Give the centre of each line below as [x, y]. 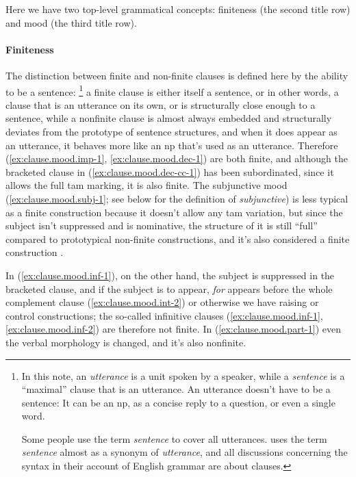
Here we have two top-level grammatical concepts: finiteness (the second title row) [178, 9]
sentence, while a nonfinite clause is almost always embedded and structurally [169, 118]
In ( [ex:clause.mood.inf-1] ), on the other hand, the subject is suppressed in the [170, 275]
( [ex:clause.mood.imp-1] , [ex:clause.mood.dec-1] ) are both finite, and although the [177, 158]
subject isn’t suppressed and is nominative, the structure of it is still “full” [162, 225]
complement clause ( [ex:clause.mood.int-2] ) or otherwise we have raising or [162, 302]
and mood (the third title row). [71, 22]
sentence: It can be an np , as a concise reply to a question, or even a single [178, 402]
